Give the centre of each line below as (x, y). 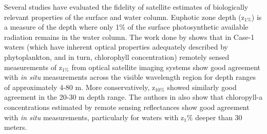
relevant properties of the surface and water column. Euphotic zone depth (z (124, 17)
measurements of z (33, 67)
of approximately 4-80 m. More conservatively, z (80, 87)
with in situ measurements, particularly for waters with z (94, 117)
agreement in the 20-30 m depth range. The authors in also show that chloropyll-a (133, 97)
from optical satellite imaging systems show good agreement (166, 67)
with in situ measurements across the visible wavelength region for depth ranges (130, 77)
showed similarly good (202, 87)
